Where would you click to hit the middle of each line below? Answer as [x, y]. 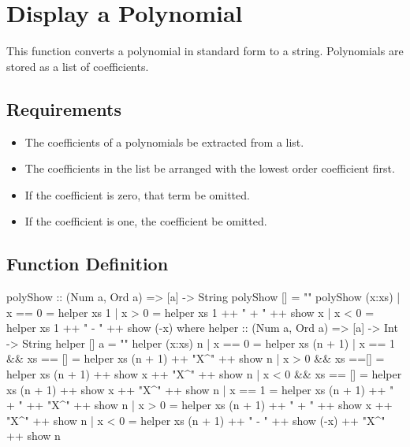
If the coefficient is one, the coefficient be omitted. [146, 221]
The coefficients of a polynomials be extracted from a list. [164, 142]
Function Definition [88, 264]
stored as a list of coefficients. [78, 66]
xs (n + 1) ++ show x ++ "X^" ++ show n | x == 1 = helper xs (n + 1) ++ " [200, 389]
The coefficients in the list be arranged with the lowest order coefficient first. [210, 168]
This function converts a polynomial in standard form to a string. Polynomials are [205, 51]
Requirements [64, 108]
